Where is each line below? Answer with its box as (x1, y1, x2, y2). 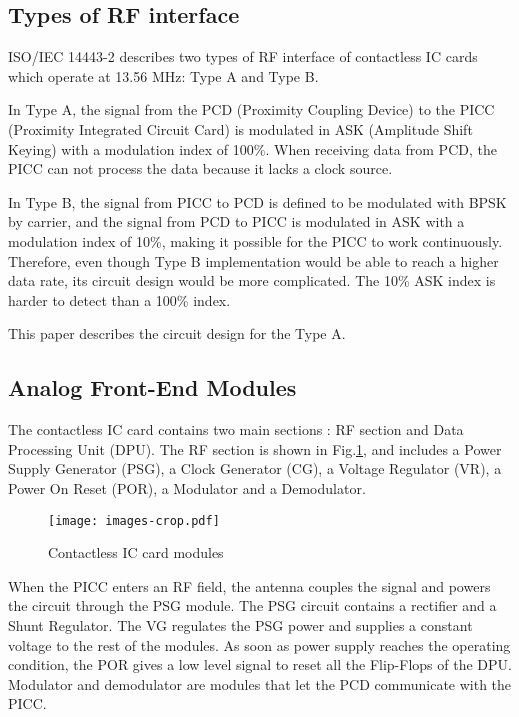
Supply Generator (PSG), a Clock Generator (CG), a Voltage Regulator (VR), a (8, 458, 502, 479)
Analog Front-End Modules (8, 372, 297, 403)
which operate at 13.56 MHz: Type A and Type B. (8, 65, 319, 86)
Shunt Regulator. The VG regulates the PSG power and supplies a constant (8, 614, 473, 635)
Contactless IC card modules (48, 542, 224, 563)
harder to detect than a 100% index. (8, 289, 231, 310)
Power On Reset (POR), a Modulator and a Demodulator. (8, 477, 366, 498)
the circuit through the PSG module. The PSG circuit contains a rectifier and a (8, 595, 497, 616)
